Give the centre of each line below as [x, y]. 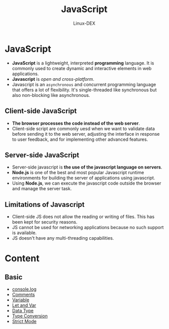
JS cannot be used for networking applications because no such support [88, 228]
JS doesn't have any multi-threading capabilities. [63, 238]
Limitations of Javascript [45, 205]
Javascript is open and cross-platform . [53, 79]
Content [22, 259]
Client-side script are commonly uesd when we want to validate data [83, 128]
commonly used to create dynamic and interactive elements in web [82, 68]
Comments [23, 295]
